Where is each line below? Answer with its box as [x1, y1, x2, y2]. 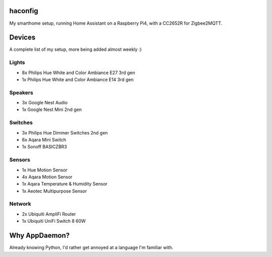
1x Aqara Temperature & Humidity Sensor [22, 181, 108, 187]
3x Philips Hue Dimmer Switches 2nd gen [22, 130, 108, 136]
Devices [9, 33, 36, 42]
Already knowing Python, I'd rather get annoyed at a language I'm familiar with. [9, 244, 173, 250]
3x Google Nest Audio [22, 100, 68, 106]
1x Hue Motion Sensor [22, 167, 68, 173]
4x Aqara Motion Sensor [22, 174, 73, 180]
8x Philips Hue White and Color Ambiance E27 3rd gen [22, 70, 135, 76]
